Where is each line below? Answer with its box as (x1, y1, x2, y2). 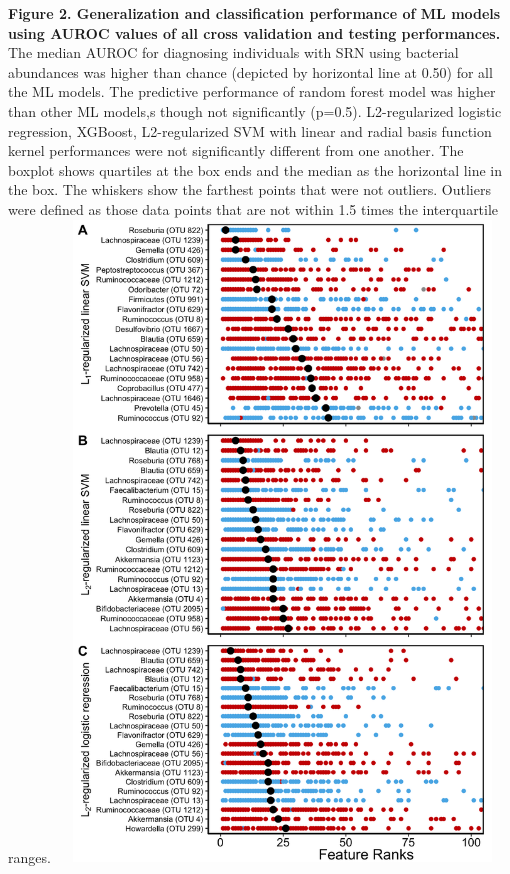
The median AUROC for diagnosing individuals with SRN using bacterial (8, 42, 459, 63)
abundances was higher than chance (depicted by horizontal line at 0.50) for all (8, 61, 493, 82)
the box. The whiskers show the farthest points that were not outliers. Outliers (8, 179, 491, 200)
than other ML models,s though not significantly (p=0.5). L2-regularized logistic (8, 100, 502, 121)
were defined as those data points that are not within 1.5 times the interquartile (8, 198, 499, 219)
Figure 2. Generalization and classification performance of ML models (8, 3, 501, 23)
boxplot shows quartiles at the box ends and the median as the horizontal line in (8, 159, 502, 180)
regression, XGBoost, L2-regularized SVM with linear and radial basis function (8, 120, 492, 141)
